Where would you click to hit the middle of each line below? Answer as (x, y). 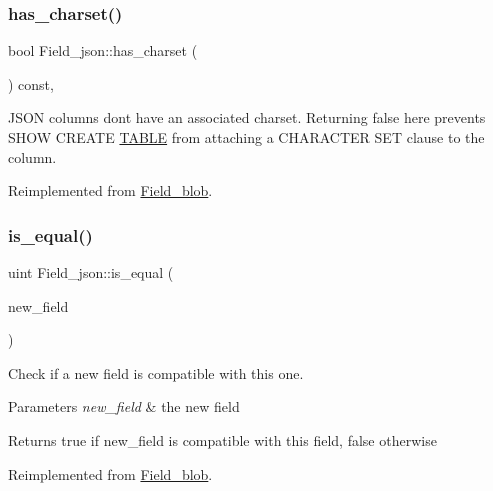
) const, (31, 83)
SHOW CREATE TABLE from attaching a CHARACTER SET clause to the (246, 137)
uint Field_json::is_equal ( (91, 272)
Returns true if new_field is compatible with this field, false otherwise (222, 439)
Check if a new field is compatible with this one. (156, 372)
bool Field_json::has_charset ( (103, 50)
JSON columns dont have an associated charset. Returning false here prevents (247, 117)
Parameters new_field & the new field (124, 406)
